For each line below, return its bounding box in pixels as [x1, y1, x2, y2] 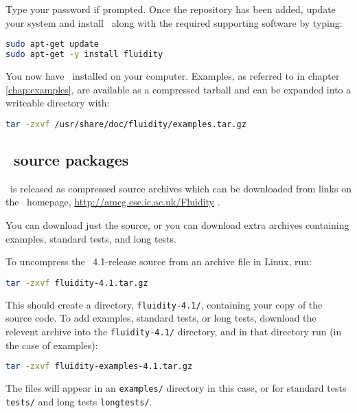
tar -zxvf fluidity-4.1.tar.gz [5, 278, 148, 288]
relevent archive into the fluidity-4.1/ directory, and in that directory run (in [5, 324, 342, 338]
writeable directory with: [5, 96, 110, 110]
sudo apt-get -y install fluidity [5, 49, 163, 60]
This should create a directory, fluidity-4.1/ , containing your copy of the [5, 297, 323, 311]
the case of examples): [5, 337, 98, 352]
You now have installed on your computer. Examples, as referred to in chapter [5, 68, 340, 82]
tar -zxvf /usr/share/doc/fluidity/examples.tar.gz [5, 119, 246, 129]
